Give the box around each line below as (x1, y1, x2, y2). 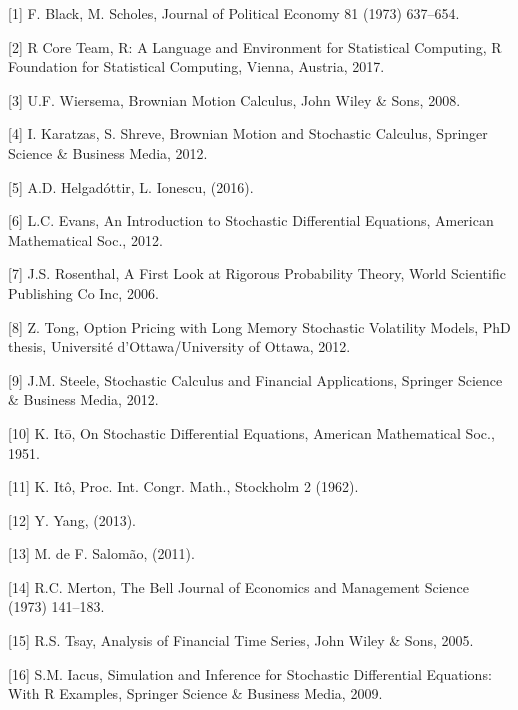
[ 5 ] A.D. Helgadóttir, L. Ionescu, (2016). (8, 176, 254, 197)
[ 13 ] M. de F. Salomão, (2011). (8, 543, 195, 564)
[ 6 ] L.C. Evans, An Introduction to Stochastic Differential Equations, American (8, 210, 494, 231)
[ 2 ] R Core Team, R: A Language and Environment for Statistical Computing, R (8, 36, 502, 57)
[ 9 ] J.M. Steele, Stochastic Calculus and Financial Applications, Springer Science (8, 369, 503, 390)
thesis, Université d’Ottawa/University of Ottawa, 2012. (8, 336, 351, 357)
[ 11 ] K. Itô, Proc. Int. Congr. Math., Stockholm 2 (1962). (8, 476, 359, 497)
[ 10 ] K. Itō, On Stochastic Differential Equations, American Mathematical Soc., (8, 422, 495, 443)
